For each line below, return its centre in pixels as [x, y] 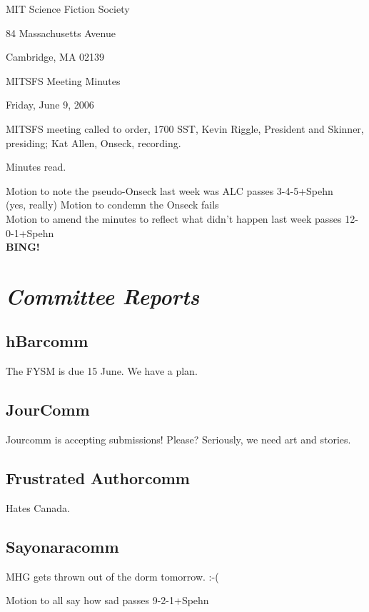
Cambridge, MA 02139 [55, 57]
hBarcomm [47, 341]
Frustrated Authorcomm [98, 478]
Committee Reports [103, 296]
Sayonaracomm [62, 546]
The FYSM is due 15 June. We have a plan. [102, 371]
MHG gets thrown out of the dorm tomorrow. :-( [112, 576]
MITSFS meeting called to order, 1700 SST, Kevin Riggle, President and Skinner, [185, 128]
